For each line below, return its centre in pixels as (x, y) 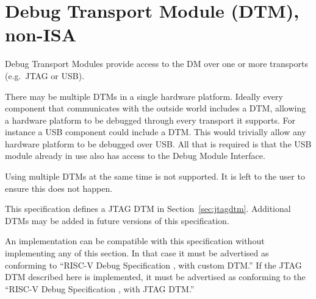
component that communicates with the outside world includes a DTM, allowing (156, 108)
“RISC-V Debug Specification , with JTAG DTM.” (100, 288)
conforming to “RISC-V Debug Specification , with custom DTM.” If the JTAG (153, 265)
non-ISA (41, 34)
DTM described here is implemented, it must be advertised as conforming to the (155, 277)
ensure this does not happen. (59, 188)
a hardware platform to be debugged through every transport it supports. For (150, 120)
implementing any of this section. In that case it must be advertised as (137, 253)
